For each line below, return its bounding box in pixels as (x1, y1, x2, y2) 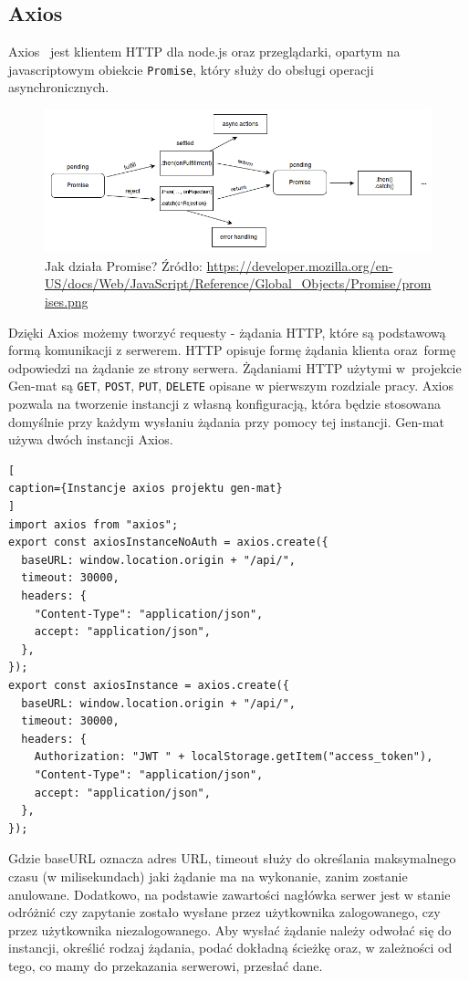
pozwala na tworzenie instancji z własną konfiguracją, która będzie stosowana (8, 394, 442, 413)
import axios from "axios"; (8, 517, 179, 531)
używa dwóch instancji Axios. (8, 430, 173, 449)
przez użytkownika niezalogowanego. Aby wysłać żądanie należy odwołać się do (8, 920, 452, 939)
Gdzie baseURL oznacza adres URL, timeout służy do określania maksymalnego (8, 849, 456, 868)
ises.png (45, 292, 89, 311)
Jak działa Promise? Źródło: (45, 256, 203, 275)
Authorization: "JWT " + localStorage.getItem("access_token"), (34, 750, 433, 764)
